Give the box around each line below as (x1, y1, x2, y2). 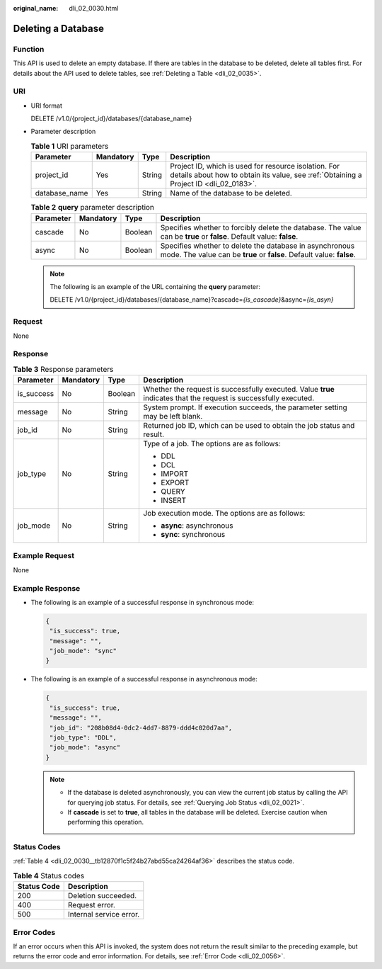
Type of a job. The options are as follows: (143, 439, 281, 449)
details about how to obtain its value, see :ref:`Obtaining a (170, 170, 362, 180)
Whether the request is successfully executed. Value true (143, 385, 335, 395)
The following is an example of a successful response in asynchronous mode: (30, 675, 258, 684)
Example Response (13, 583, 81, 593)
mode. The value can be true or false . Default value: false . (160, 249, 357, 259)
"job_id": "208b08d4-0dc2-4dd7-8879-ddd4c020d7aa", (50, 723, 233, 732)
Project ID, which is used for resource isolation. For (170, 161, 340, 171)
